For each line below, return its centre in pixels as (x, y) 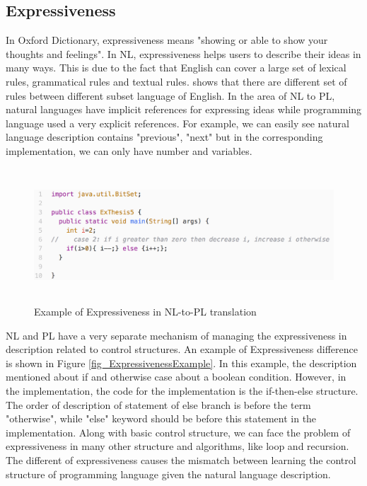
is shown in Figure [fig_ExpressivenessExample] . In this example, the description (181, 363)
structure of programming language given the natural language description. (168, 474)
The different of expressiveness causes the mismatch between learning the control (181, 460)
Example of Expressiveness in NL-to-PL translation (145, 312)
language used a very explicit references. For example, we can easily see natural (177, 123)
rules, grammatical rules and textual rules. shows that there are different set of (176, 81)
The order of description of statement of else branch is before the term (158, 404)
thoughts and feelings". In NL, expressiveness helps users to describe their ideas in (183, 53)
